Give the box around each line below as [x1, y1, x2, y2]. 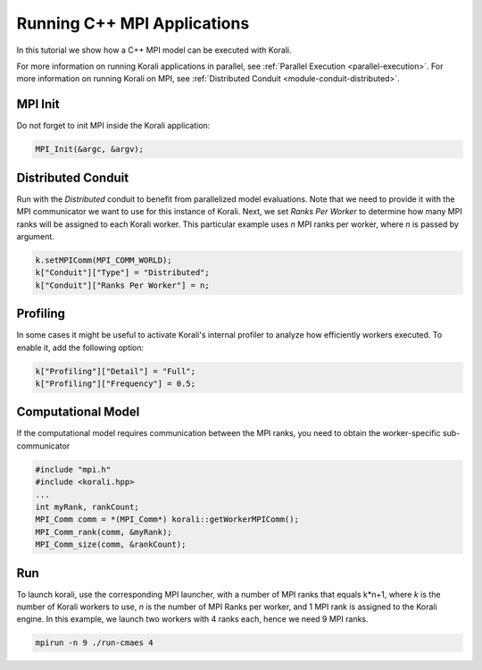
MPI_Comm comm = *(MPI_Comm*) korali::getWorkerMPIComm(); [35, 515, 299, 524]
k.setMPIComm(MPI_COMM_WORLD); [35, 255, 173, 265]
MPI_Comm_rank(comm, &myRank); [35, 527, 173, 537]
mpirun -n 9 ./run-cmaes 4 [35, 638, 154, 648]
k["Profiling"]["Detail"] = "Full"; [35, 366, 196, 376]
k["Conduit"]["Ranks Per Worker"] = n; [35, 280, 210, 290]
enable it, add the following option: [16, 342, 145, 353]
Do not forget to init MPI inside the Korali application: [16, 121, 211, 131]
